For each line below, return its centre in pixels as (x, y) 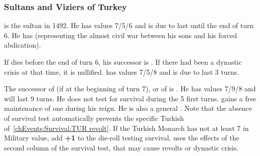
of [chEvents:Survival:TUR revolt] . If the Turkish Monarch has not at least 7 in (126, 128)
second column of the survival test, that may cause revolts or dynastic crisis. (121, 147)
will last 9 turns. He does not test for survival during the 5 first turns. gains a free (130, 98)
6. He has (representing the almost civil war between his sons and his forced (120, 35)
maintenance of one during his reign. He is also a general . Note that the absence (128, 108)
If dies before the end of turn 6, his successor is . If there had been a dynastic (123, 62)
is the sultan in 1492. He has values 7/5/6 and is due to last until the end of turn (129, 25)
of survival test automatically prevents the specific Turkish (94, 118)
